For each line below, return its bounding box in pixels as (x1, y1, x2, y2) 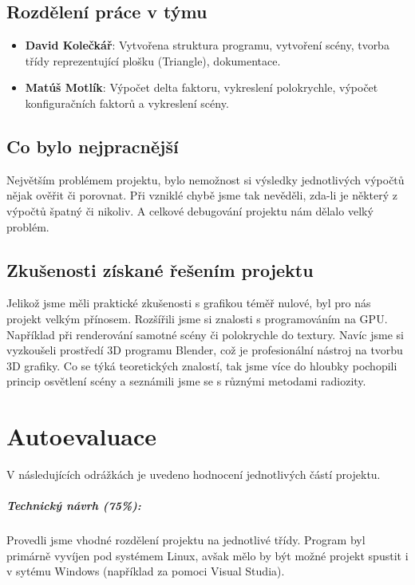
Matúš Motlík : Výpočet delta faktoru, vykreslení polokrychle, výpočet (25, 79, 378, 96)
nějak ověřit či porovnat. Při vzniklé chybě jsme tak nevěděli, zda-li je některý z (6, 187, 398, 204)
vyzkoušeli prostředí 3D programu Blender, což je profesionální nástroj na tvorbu (6, 342, 403, 358)
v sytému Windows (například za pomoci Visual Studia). (6, 563, 285, 579)
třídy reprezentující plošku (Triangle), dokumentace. (25, 52, 281, 69)
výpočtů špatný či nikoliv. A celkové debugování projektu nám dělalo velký (6, 202, 373, 219)
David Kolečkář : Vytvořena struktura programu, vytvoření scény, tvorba (25, 37, 389, 53)
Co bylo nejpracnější (6, 133, 179, 158)
